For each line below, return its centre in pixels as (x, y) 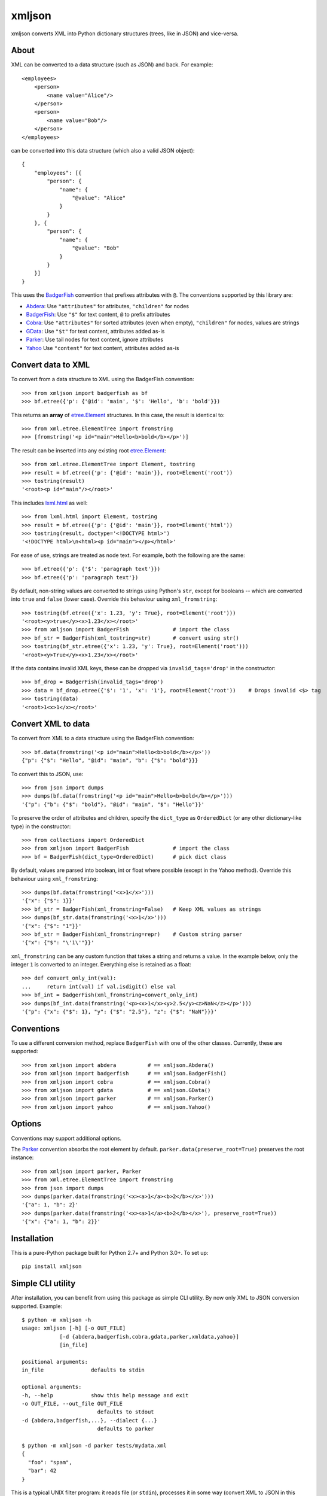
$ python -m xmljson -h (56, 1320)
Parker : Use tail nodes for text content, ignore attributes (95, 340)
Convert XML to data (51, 724)
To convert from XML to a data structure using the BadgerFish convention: (103, 738)
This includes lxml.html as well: (49, 503)
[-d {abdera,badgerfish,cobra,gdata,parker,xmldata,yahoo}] (149, 1337)
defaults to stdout (126, 1412)
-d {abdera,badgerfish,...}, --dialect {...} (90, 1420)
